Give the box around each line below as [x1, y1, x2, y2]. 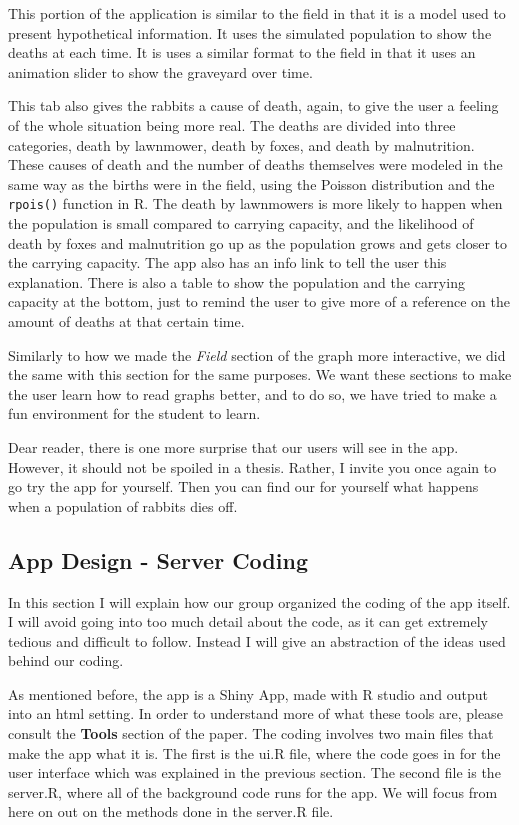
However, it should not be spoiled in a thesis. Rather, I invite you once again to [8, 456, 497, 477]
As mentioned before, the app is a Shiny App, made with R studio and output [8, 683, 489, 704]
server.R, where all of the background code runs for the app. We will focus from [8, 781, 498, 802]
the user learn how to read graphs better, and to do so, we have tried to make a [8, 383, 497, 404]
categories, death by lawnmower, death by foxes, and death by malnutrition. [8, 134, 475, 155]
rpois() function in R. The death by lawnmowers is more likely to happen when [8, 193, 503, 214]
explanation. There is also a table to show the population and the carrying [8, 271, 465, 292]
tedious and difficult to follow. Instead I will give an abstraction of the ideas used [8, 630, 506, 651]
